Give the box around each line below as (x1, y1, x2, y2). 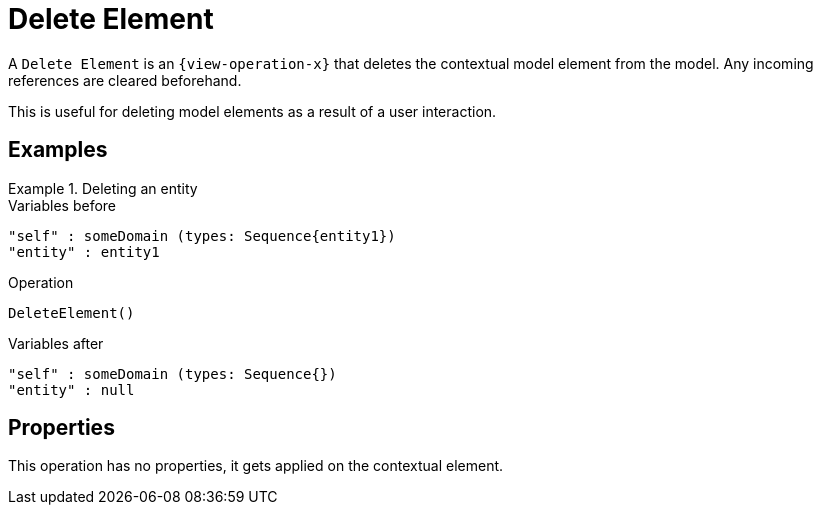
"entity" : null (8, 381, 135, 398)
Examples (8, 137, 108, 163)
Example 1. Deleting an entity (8, 179, 198, 197)
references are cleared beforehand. (8, 71, 242, 89)
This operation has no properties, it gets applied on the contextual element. (8, 457, 504, 475)
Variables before (8, 196, 117, 214)
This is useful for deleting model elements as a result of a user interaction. (8, 102, 497, 120)
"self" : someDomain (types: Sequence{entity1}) (8, 227, 396, 244)
